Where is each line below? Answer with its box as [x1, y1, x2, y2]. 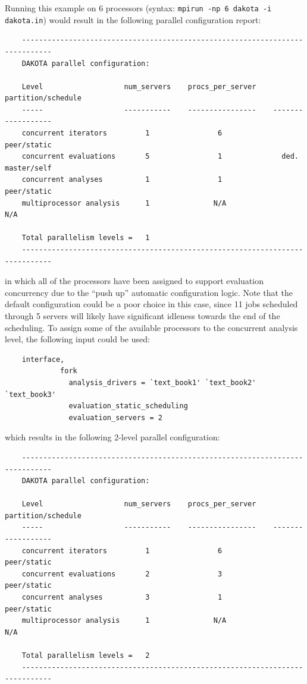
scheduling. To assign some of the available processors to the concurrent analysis [5, 321, 298, 333]
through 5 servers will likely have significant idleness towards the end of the [5, 309, 280, 321]
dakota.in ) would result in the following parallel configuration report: [5, 13, 261, 26]
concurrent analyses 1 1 [21, 175, 223, 184]
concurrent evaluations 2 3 [21, 569, 223, 578]
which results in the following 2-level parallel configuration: [5, 431, 220, 443]
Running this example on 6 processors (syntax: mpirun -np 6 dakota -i [5, 2, 272, 14]
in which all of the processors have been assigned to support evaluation [5, 275, 264, 287]
